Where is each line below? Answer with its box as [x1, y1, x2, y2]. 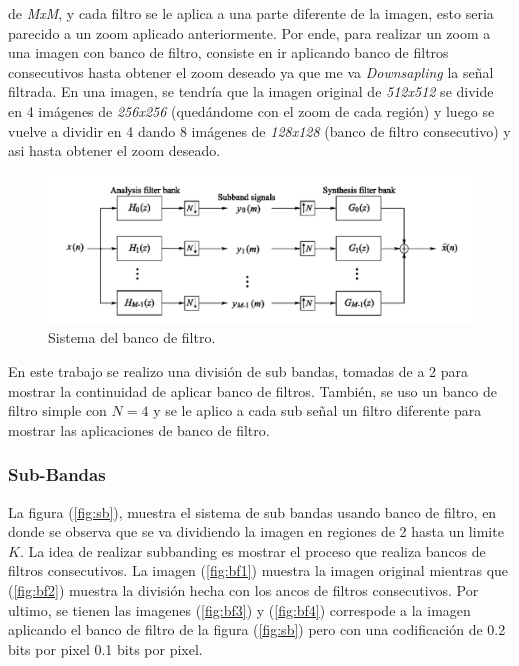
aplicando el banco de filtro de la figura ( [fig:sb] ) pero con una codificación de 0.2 [8, 619, 506, 640]
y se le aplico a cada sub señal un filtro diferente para [153, 400, 482, 421]
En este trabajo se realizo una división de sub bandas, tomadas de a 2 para [8, 361, 469, 381]
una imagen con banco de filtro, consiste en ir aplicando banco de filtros [8, 42, 449, 63]
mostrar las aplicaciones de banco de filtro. [8, 419, 270, 440]
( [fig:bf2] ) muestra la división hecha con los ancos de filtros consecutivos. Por [8, 579, 479, 600]
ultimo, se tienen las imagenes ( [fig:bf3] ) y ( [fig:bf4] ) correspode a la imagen [8, 599, 471, 620]
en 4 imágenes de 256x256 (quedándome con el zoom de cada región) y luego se [8, 100, 495, 121]
